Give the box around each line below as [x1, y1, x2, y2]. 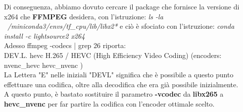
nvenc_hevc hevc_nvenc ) [4, 59, 83, 70]
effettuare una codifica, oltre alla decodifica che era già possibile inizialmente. [4, 79, 239, 89]
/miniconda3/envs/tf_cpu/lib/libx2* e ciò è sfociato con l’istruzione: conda [7, 21, 235, 31]
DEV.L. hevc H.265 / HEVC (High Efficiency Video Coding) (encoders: [4, 50, 222, 60]
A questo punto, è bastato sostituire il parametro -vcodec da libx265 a [4, 89, 224, 99]
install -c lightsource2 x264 [4, 30, 85, 41]
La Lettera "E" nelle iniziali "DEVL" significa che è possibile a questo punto [4, 69, 234, 80]
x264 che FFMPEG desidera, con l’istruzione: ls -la [4, 11, 163, 21]
